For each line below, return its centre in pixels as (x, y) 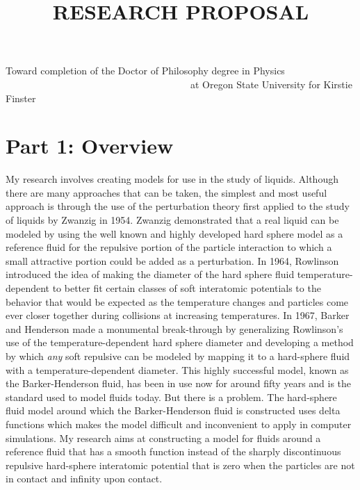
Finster (21, 98)
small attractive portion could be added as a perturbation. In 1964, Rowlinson (172, 260)
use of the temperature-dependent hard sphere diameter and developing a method (180, 342)
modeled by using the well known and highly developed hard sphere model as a (174, 233)
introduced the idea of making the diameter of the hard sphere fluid (150, 274)
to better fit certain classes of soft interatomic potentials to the (187, 288)
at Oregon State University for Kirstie (271, 84)
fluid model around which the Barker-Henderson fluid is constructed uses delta (173, 410)
